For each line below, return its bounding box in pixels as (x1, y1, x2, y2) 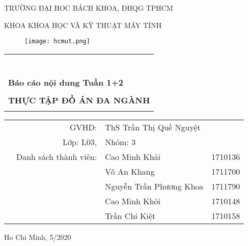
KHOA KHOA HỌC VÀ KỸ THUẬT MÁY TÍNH (4, 19, 162, 30)
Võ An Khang (105, 165, 155, 177)
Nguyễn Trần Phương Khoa (105, 180, 204, 192)
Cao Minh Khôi (105, 195, 161, 207)
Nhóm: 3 (105, 135, 136, 148)
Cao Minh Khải (105, 150, 161, 162)
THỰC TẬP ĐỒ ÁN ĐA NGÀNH (8, 94, 150, 106)
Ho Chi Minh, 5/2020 (4, 231, 71, 242)
